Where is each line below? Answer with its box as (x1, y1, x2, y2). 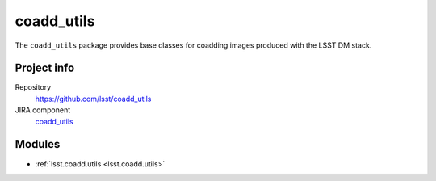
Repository (15, 82, 52, 92)
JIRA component (15, 105, 71, 115)
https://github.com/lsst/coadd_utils (35, 94, 152, 103)
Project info (15, 61, 75, 75)
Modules (15, 137, 61, 151)
